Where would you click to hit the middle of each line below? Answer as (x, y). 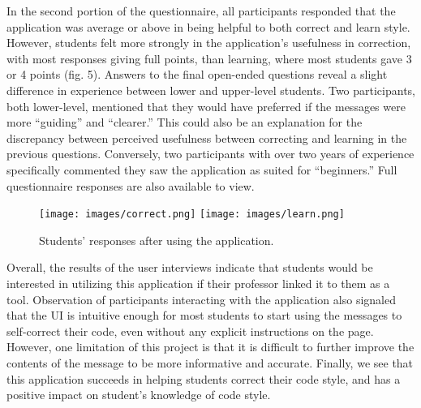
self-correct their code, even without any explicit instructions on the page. (190, 331)
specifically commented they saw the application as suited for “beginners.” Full (202, 169)
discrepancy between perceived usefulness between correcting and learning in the (207, 137)
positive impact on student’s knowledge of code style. (139, 395)
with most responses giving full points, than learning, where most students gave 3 (209, 58)
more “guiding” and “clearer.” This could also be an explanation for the (185, 122)
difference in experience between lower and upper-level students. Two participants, (211, 90)
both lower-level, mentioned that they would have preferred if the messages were (206, 106)
